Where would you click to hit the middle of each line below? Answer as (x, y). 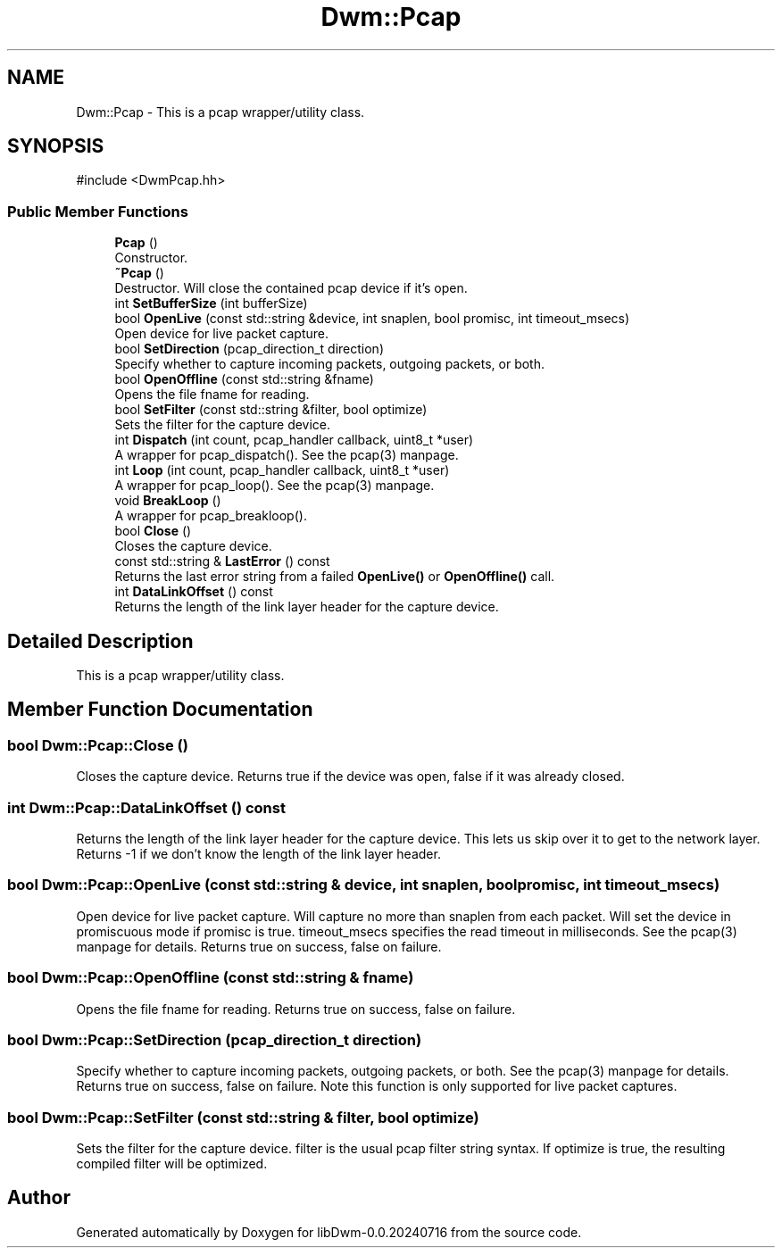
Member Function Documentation (160, 710)
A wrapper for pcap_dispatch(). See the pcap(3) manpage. (287, 455)
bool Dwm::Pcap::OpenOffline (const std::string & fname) (211, 978)
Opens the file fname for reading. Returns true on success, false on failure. (296, 1009)
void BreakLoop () (168, 501)
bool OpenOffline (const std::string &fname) (244, 379)
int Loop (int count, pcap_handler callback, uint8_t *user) (282, 470)
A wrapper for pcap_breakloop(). (211, 516)
